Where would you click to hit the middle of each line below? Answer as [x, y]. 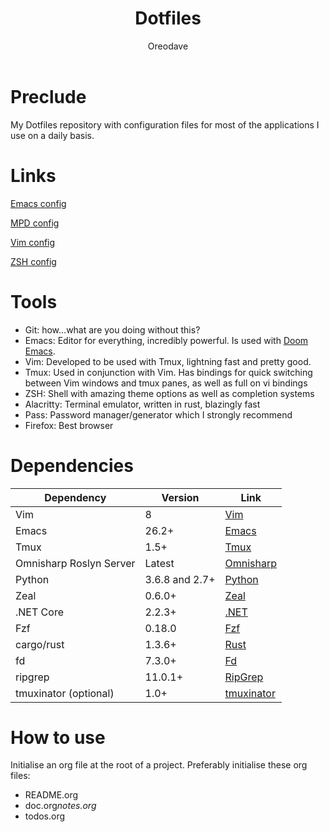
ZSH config [33, 261]
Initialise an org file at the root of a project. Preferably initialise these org [159, 765]
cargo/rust [40, 644]
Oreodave [168, 46]
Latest [159, 563]
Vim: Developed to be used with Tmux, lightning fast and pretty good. [168, 361]
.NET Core [39, 612]
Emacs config [38, 203]
